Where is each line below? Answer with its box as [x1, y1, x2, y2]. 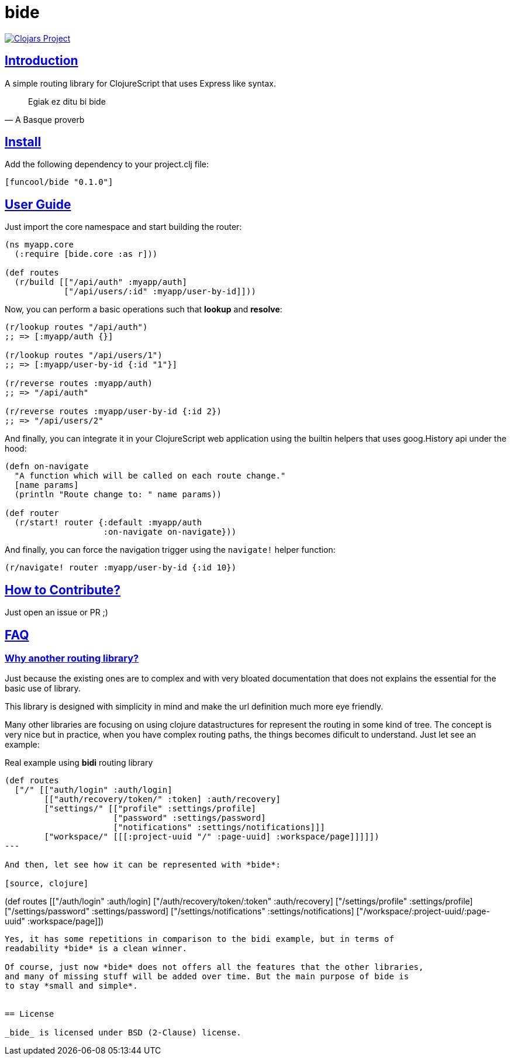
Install [5, 135, 42, 150]
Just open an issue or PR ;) [5, 607, 108, 618]
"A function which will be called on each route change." [14, 471, 286, 481]
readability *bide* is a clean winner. [5, 944, 187, 954]
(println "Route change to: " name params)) [14, 490, 222, 500]
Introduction [5, 53, 78, 68]
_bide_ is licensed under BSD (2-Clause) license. [5, 1028, 241, 1038]
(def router [5, 508, 59, 518]
